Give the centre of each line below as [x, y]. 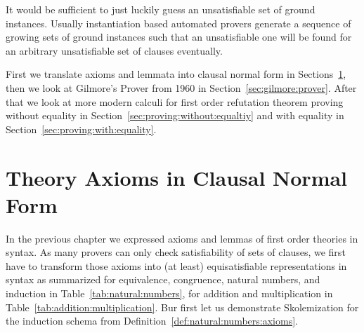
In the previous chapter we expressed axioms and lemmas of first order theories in [182, 238]
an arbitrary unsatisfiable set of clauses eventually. [114, 50]
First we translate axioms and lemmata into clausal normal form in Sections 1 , [176, 74]
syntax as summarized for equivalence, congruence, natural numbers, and [163, 279]
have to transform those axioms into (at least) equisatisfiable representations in [176, 265]
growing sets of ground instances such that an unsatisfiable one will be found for [179, 37]
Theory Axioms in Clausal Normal [177, 177]
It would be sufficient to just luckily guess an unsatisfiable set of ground [161, 9]
